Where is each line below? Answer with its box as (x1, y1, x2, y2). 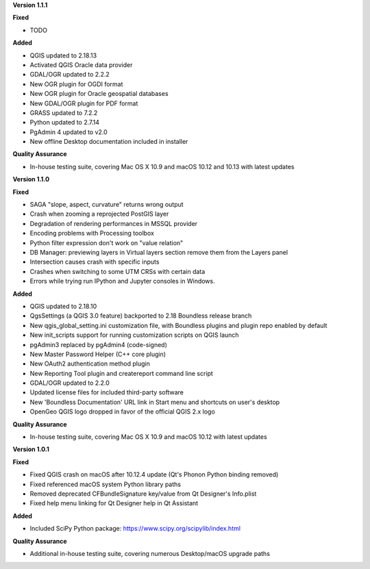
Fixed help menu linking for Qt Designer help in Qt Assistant (29, 499, 199, 507)
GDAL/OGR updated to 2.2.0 (29, 379, 110, 387)
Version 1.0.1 (12, 445, 49, 453)
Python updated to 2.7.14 (29, 118, 99, 127)
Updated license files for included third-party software (29, 388, 184, 396)
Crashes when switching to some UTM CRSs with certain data (29, 267, 206, 275)
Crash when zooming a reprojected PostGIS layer (29, 210, 169, 218)
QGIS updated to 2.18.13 (29, 51, 97, 60)
